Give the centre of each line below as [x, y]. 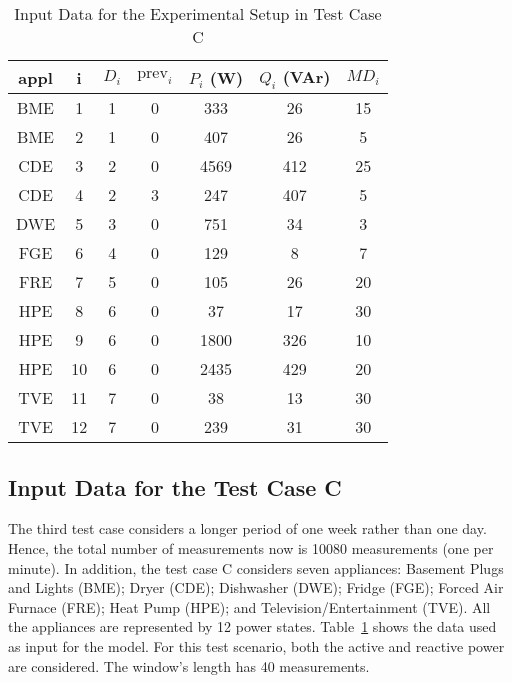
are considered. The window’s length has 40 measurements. [189, 665]
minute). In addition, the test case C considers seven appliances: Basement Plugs [256, 567]
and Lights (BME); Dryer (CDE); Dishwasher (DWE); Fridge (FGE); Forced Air [256, 587]
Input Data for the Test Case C [175, 486]
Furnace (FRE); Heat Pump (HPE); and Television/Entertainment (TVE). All [249, 606]
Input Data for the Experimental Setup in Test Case [198, 13]
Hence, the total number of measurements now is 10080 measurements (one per [251, 547]
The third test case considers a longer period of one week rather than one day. [247, 528]
